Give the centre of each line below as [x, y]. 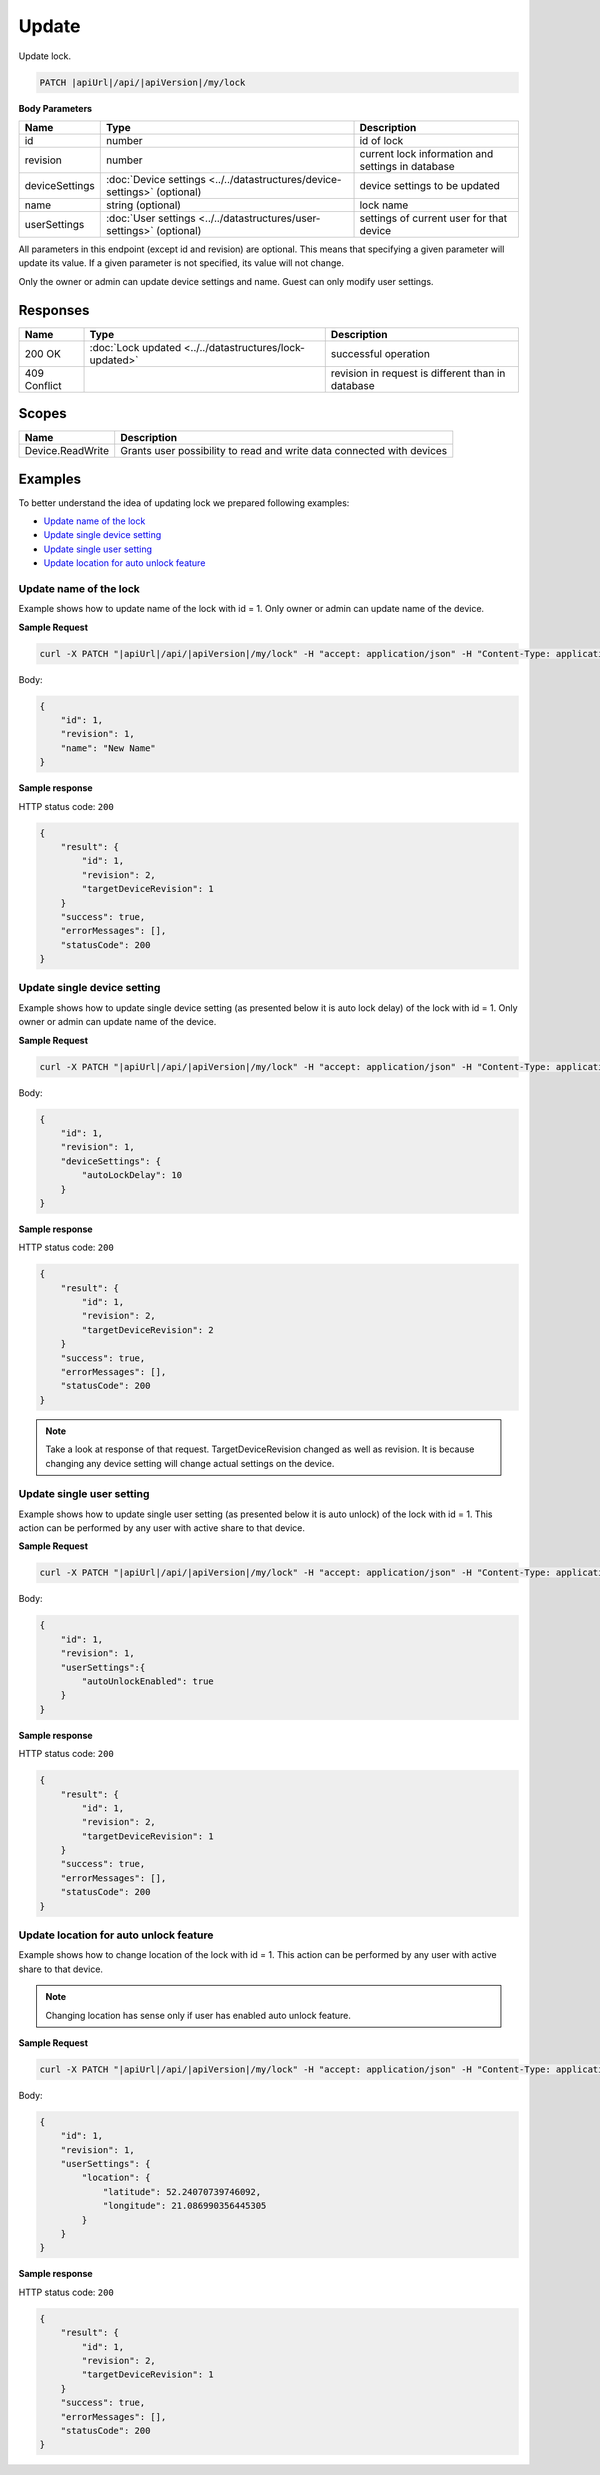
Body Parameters [55, 108]
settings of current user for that [433, 218]
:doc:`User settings [151, 218]
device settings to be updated [429, 185]
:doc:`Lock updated [135, 347]
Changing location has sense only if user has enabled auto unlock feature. [198, 2015]
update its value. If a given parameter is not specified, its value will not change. [181, 263]
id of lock [381, 140]
